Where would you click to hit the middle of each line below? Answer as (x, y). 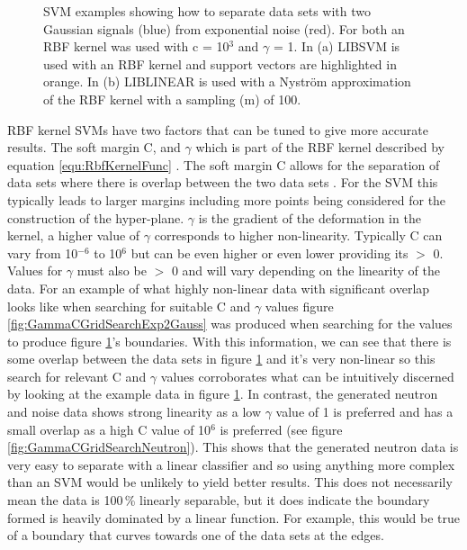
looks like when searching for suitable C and (129, 306)
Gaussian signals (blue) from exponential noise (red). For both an (224, 28)
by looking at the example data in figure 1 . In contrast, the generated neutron (223, 394)
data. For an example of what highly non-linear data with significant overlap (219, 288)
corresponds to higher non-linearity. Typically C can (298, 235)
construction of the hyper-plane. (96, 217)
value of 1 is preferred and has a (364, 412)
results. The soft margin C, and (94, 147)
